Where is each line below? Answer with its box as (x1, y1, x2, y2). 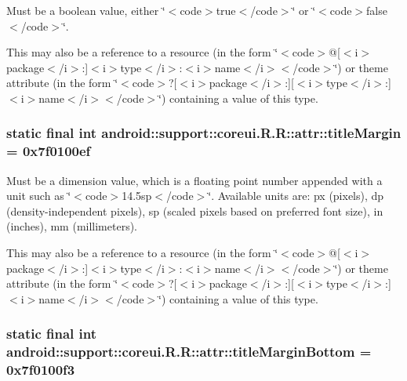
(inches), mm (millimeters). (6, 218, 138, 234)
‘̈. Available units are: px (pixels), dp (208, 187, 384, 204)
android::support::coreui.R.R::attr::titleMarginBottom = (6, 342, 372, 361)
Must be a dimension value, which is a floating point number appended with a (6, 172, 383, 188)
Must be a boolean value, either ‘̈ (6, 2, 165, 18)
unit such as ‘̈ (6, 187, 71, 204)
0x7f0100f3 (6, 360, 75, 379)
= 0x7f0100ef (6, 141, 91, 161)
